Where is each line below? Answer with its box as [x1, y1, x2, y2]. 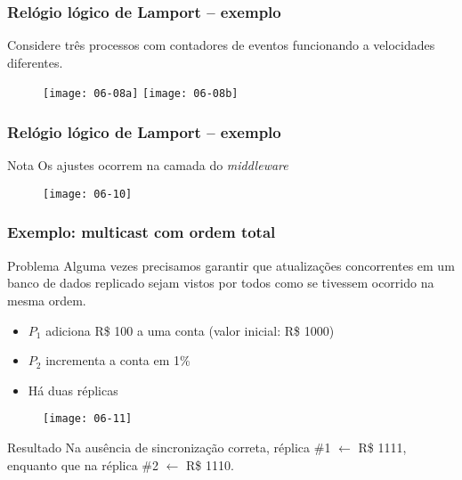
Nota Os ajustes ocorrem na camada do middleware [7, 156, 288, 175]
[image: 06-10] [43, 187, 133, 200]
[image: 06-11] [43, 412, 133, 426]
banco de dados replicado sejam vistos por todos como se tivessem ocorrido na [7, 273, 434, 292]
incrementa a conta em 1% [45, 351, 190, 370]
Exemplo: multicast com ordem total [7, 221, 276, 243]
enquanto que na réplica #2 [7, 455, 158, 474]
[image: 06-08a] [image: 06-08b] [43, 87, 239, 101]
